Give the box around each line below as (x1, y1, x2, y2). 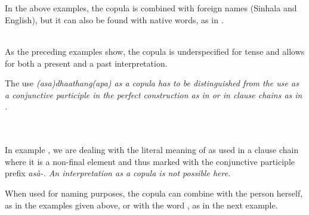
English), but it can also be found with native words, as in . (5, 13, 224, 26)
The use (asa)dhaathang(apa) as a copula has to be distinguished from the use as (5, 77, 299, 89)
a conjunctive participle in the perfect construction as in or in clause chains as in (5, 88, 302, 101)
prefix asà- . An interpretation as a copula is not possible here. (5, 167, 231, 179)
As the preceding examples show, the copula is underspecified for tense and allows (5, 45, 305, 57)
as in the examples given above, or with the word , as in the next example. (5, 198, 278, 211)
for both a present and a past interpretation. (5, 57, 168, 69)
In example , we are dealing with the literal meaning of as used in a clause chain (5, 144, 299, 156)
